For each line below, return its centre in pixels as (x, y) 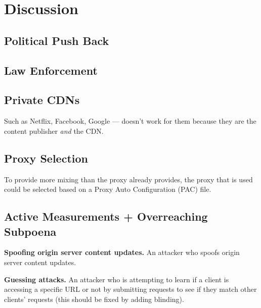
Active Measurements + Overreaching (106, 216)
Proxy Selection (46, 158)
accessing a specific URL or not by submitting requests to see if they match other (130, 289)
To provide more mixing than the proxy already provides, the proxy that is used (128, 179)
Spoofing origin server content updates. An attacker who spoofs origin (122, 252)
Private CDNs (42, 100)
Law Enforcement (51, 70)
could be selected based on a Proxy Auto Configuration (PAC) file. (108, 189)
